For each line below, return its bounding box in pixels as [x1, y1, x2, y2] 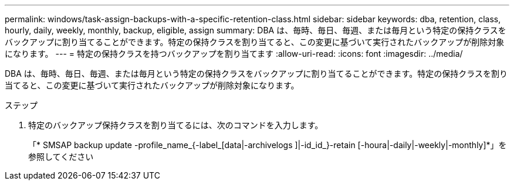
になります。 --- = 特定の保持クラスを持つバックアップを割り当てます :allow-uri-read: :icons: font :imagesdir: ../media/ [5, 49, 463, 59]
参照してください [28, 152, 94, 162]
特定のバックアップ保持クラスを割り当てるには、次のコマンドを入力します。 [28, 120, 323, 130]
